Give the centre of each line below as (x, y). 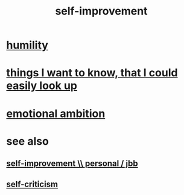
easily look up (42, 86)
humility (27, 45)
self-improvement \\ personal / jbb (72, 164)
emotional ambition (56, 114)
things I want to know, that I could (92, 73)
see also (28, 141)
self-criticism (32, 184)
